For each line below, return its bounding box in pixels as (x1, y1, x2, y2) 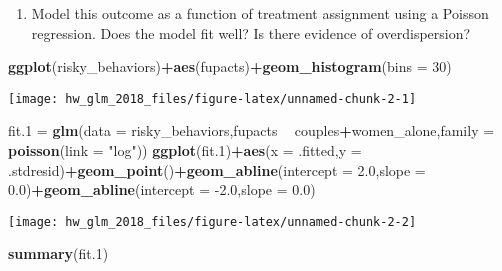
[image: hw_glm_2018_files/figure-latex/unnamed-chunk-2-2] (8, 214, 417, 229)
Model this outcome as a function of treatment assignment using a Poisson (31, 3, 489, 23)
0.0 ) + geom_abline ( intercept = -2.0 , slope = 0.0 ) (8, 179, 316, 200)
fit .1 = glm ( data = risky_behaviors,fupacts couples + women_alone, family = (8, 120, 495, 141)
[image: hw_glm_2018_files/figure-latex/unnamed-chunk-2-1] (8, 91, 417, 106)
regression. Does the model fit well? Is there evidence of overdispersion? (31, 22, 471, 43)
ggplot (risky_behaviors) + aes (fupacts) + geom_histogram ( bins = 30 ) (8, 56, 452, 77)
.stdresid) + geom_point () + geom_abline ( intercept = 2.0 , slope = (8, 159, 426, 180)
